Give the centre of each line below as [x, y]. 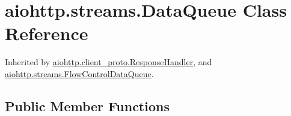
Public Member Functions [87, 106]
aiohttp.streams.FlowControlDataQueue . [79, 73]
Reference [47, 33]
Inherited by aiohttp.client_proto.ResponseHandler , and [109, 62]
